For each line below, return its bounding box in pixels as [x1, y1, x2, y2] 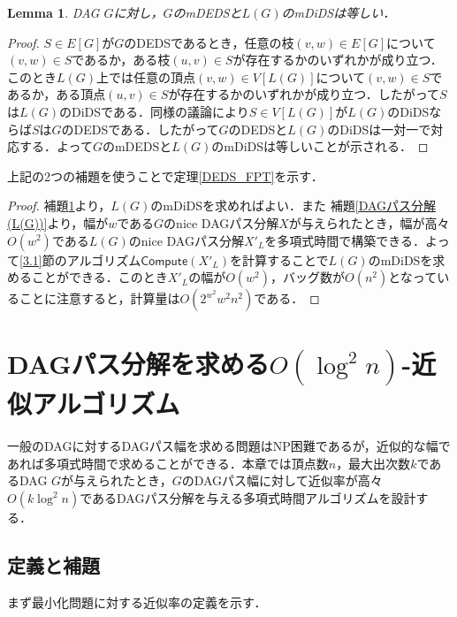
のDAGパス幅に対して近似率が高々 [181, 471, 383, 490]
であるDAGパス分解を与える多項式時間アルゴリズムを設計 [80, 489, 416, 507]
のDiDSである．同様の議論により [59, 102, 249, 120]
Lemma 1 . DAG [7, 4, 100, 21]
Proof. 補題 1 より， [7, 196, 111, 215]
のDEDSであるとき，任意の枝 [124, 33, 294, 51]
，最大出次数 [336, 453, 411, 472]
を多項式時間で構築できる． [264, 231, 426, 249]
